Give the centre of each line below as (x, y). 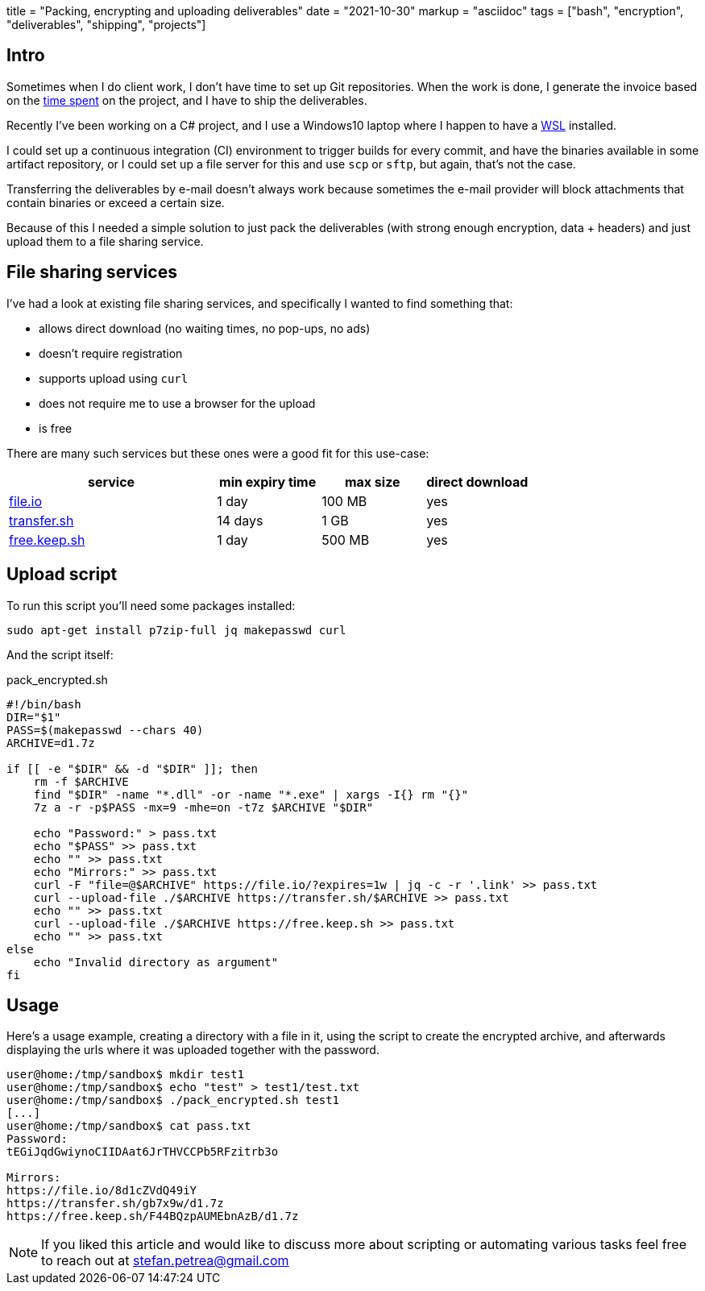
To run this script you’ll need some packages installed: (151, 605)
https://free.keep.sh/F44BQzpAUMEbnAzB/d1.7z (153, 1216)
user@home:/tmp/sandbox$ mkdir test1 (126, 1075)
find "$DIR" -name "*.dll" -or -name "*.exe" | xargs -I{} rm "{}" (251, 794)
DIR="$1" (34, 717)
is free (56, 428)
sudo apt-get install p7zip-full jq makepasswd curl (176, 630)
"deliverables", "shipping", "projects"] (106, 25)
